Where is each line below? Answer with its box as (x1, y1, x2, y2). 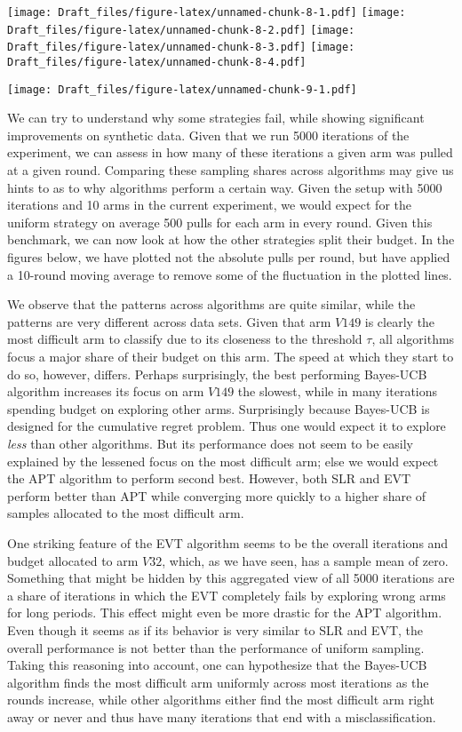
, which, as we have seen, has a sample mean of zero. (162, 551, 449, 569)
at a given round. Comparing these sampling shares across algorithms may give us (7, 161, 454, 179)
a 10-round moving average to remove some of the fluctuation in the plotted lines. (7, 265, 452, 283)
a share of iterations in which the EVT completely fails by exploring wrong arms (7, 585, 446, 604)
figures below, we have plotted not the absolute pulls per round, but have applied (7, 248, 450, 267)
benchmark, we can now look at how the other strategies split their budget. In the (7, 230, 455, 249)
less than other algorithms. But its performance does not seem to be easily (7, 434, 413, 452)
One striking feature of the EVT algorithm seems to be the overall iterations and (7, 533, 449, 552)
